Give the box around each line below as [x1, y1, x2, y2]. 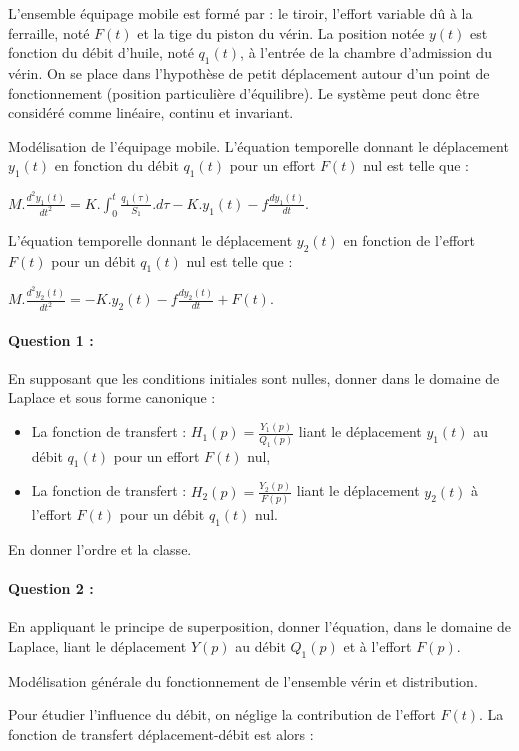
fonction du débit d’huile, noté [8, 42, 194, 63]
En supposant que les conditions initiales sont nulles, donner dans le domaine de [8, 367, 500, 388]
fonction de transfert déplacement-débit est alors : [8, 723, 314, 744]
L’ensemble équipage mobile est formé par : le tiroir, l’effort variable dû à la [8, 3, 473, 23]
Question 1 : [8, 329, 94, 350]
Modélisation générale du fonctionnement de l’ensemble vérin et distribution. [8, 670, 478, 691]
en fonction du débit [54, 155, 179, 176]
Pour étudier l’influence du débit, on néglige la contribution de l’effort [8, 704, 436, 725]
